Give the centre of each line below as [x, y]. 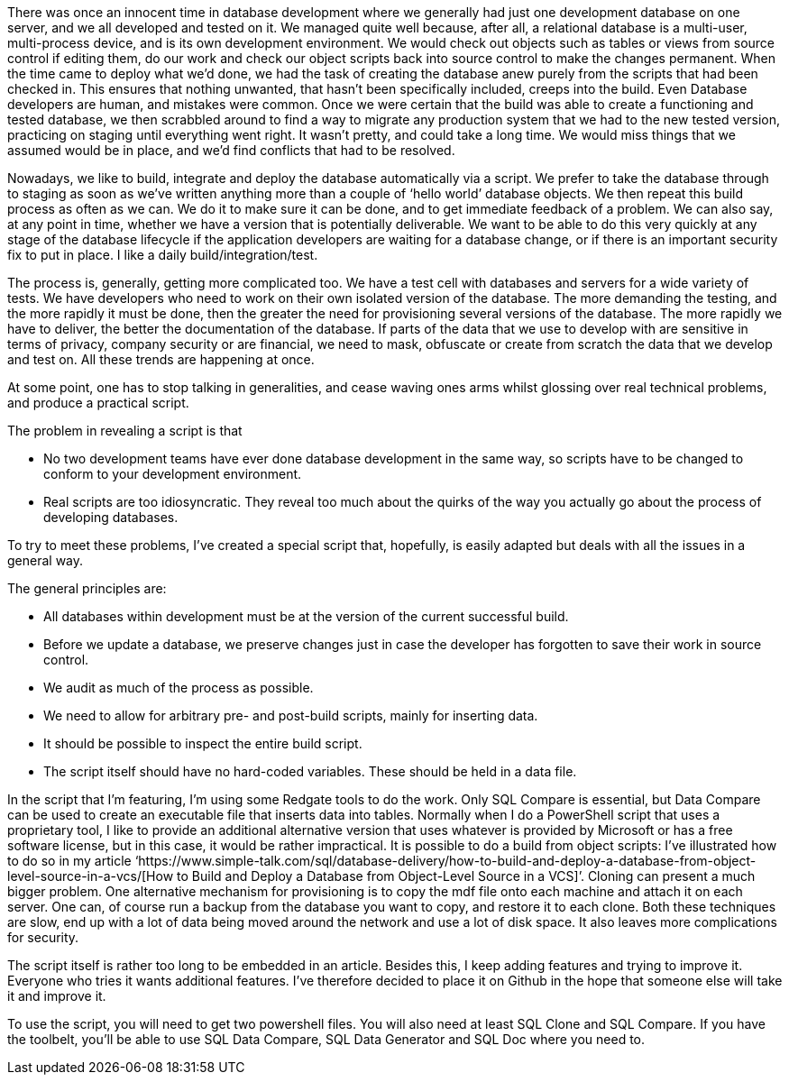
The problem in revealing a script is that [125, 431]
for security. [43, 937]
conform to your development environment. [173, 474]
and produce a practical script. [98, 403]
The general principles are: [87, 588]
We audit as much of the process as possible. [179, 688]
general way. [46, 560]
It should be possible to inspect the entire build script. [203, 743]
